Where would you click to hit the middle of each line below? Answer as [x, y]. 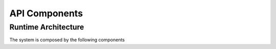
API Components [46, 13]
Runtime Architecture [47, 27]
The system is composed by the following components [67, 40]
